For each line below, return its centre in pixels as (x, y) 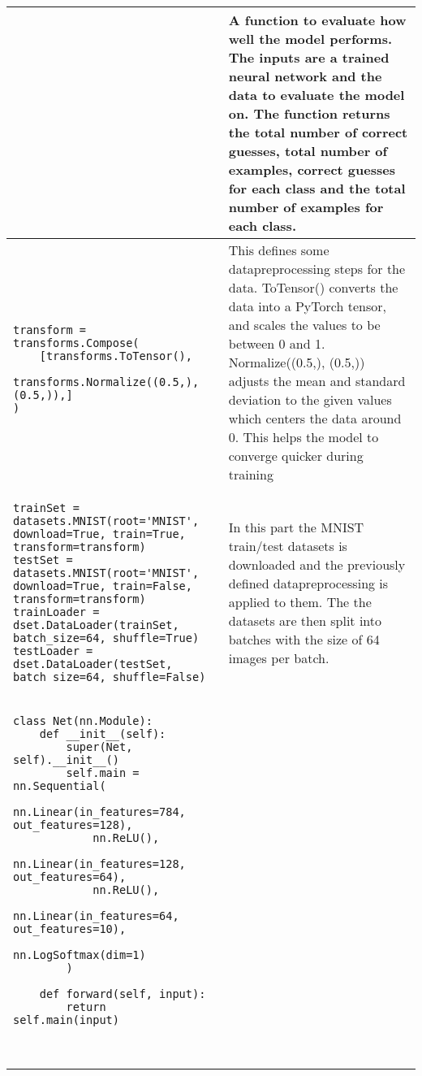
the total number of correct (318, 132)
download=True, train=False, (103, 586)
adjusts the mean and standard (317, 381)
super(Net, (99, 747)
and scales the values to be (304, 325)
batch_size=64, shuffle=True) (106, 638)
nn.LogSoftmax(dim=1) (80, 955)
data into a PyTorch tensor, (307, 306)
